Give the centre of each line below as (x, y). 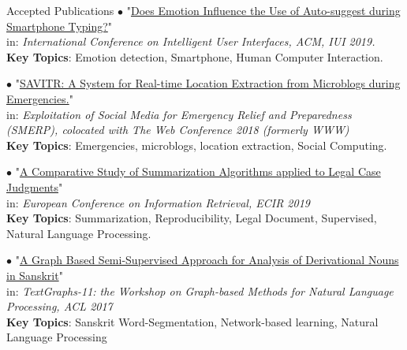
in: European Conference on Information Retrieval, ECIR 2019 (158, 202)
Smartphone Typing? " (60, 26)
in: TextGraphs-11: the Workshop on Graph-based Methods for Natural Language (200, 290)
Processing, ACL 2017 (60, 306)
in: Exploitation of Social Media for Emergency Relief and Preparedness (179, 114)
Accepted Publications (60, 10)
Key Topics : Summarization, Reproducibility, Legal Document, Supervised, (192, 218)
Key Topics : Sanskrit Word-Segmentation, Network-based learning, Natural (192, 321)
